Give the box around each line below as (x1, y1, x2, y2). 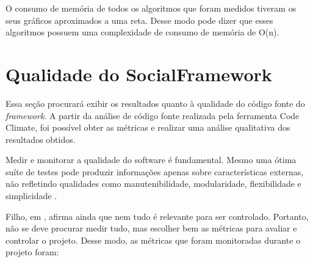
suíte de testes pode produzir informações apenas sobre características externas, (5, 165, 304, 178)
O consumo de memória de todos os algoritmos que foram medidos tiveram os (5, 2, 297, 14)
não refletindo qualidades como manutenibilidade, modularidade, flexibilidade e (5, 177, 301, 190)
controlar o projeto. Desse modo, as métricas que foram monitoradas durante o (5, 233, 301, 246)
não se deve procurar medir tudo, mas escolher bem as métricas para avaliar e (5, 222, 297, 235)
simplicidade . (5, 189, 57, 202)
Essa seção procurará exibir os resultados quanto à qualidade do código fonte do (5, 96, 305, 109)
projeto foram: (5, 246, 59, 258)
